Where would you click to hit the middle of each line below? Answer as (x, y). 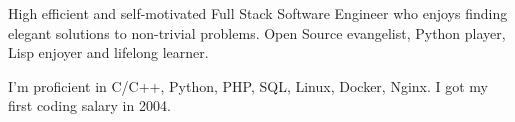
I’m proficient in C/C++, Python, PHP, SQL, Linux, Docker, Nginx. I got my (248, 85)
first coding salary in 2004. (89, 105)
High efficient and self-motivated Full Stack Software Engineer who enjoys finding (258, 13)
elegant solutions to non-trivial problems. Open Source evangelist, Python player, (257, 32)
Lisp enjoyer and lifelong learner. (108, 52)
